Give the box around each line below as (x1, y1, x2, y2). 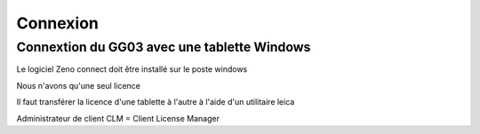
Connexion (16, 13, 100, 33)
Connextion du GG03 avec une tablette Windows (16, 39, 311, 55)
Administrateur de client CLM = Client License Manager (16, 113, 220, 123)
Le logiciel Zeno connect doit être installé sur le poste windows (16, 64, 248, 75)
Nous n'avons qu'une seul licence (16, 80, 141, 91)
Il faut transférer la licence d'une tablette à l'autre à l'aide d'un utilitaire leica (16, 97, 295, 107)
